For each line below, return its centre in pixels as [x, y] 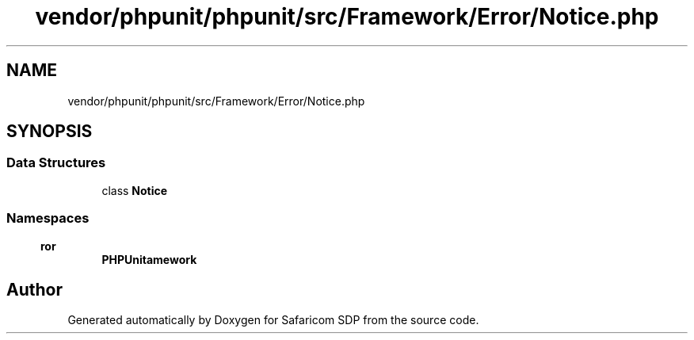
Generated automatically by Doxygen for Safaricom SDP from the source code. [273, 320]
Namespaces [48, 218]
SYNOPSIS [50, 132]
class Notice [135, 190]
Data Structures [56, 163]
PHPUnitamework [149, 259]
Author [34, 289]
